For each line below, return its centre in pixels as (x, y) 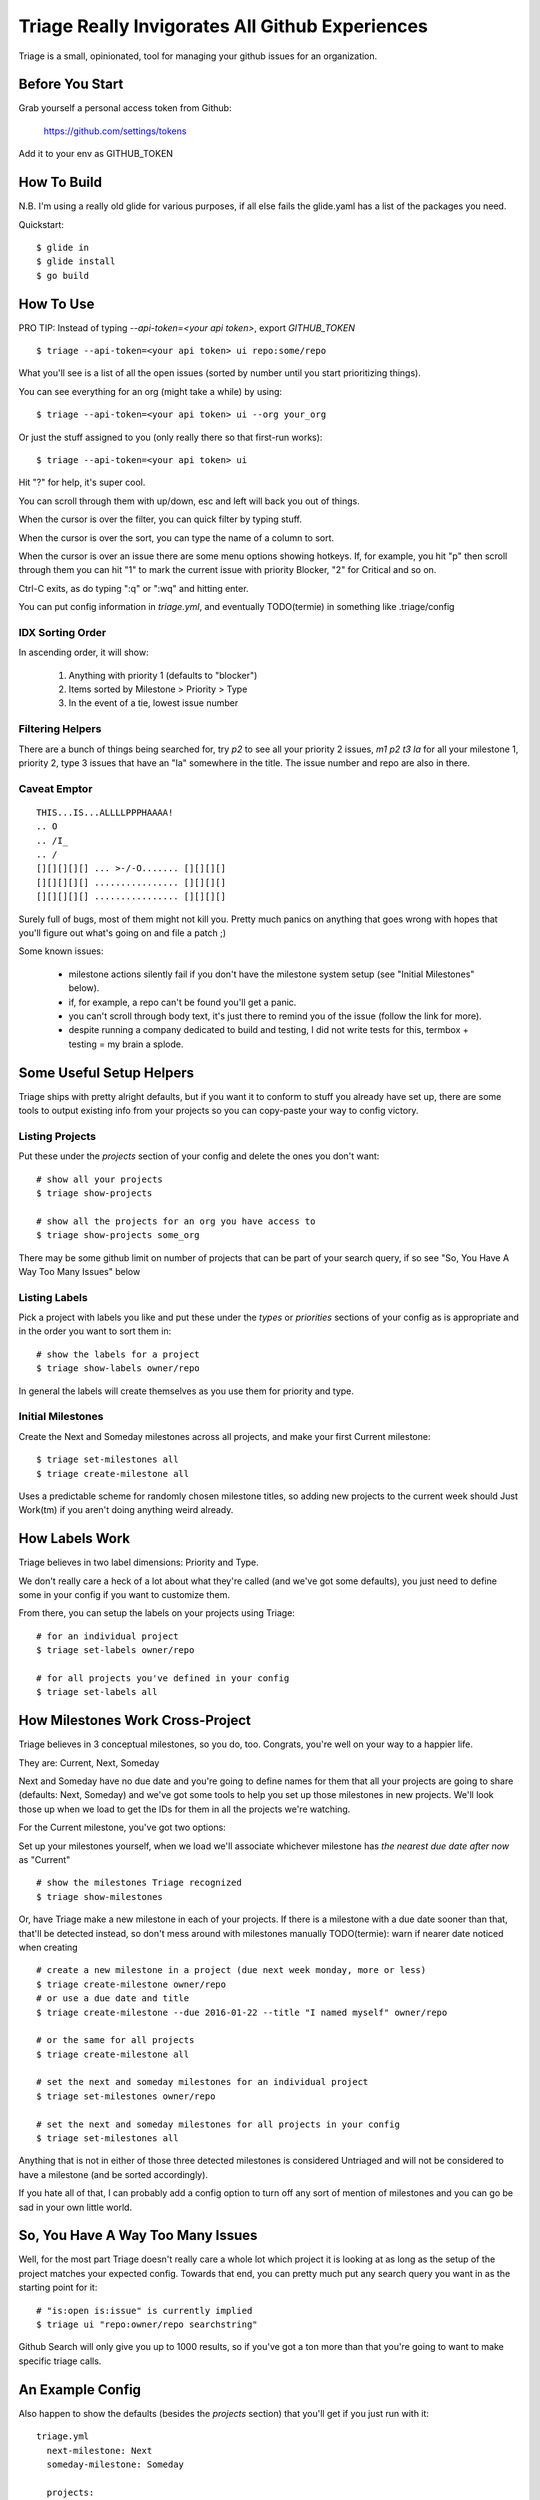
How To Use (56, 303)
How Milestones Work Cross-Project (135, 1720)
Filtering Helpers (60, 729)
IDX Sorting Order (62, 632)
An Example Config (80, 2389)
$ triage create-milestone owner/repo (131, 1984)
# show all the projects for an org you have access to (176, 1221)
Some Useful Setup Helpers (106, 1072)
